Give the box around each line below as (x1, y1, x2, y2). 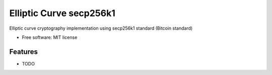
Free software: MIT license (22, 34, 78, 40)
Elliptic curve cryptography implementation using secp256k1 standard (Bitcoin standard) (9, 25, 193, 31)
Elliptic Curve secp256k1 (9, 8, 115, 19)
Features (9, 47, 38, 56)
